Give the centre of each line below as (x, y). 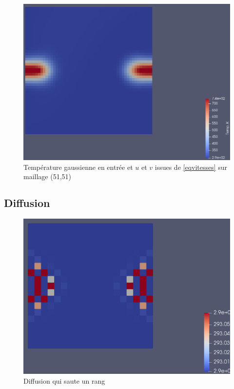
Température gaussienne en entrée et (78, 167)
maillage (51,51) (47, 176)
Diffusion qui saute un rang (64, 380)
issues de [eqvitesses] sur (191, 167)
